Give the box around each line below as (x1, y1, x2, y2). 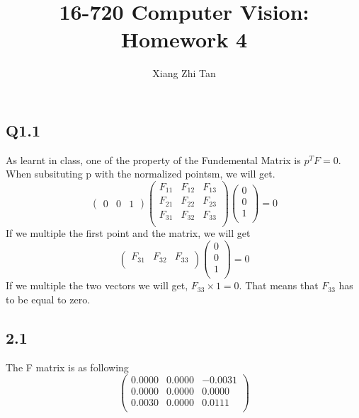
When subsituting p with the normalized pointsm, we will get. (6, 166, 275, 181)
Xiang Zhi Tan (152, 66, 216, 81)
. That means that (239, 278, 319, 293)
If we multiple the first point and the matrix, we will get (6, 226, 251, 240)
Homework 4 (120, 25, 248, 54)
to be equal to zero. (6, 291, 91, 306)
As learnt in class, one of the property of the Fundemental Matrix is (6, 152, 301, 167)
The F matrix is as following (6, 359, 129, 374)
